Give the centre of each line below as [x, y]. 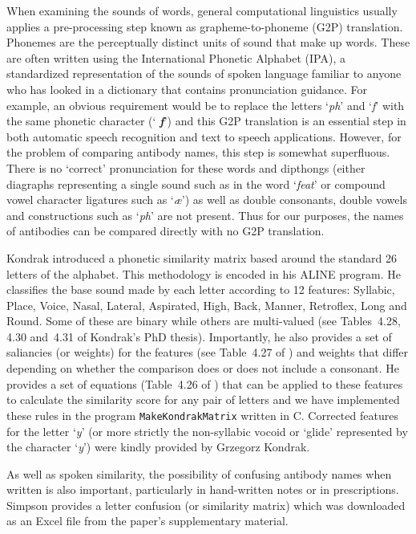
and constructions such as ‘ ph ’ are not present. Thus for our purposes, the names [205, 215]
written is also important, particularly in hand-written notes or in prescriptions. [203, 489]
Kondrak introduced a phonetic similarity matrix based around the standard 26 [202, 257]
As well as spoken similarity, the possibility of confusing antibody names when [199, 473]
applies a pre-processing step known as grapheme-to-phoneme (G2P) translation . [205, 26]
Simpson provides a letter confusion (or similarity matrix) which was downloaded [206, 505]
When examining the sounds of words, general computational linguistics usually [202, 10]
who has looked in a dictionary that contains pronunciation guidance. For [187, 89]
